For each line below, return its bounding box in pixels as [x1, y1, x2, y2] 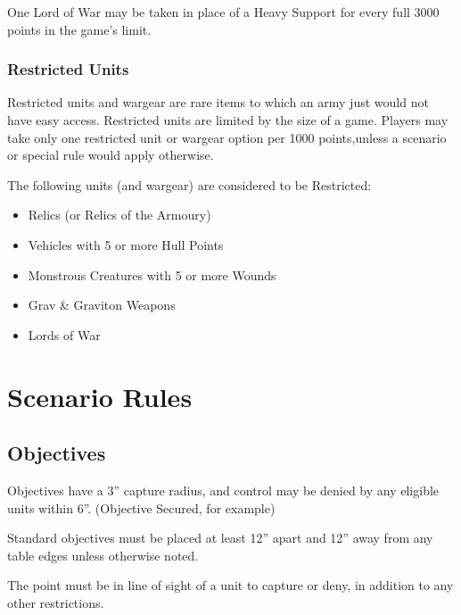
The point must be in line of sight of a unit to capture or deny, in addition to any [7, 576, 454, 594]
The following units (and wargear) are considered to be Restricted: [7, 175, 372, 194]
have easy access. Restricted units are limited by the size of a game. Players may [7, 111, 449, 129]
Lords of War [28, 325, 101, 344]
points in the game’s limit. [7, 20, 152, 38]
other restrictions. [7, 593, 104, 611]
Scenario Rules [7, 378, 193, 414]
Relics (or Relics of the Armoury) [28, 205, 211, 224]
